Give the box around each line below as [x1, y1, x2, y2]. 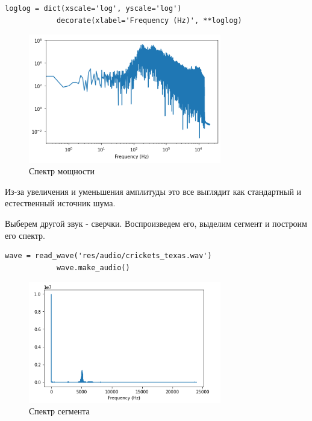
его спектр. [5, 229, 45, 241]
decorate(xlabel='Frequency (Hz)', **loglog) [56, 16, 242, 25]
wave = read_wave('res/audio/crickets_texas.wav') [5, 252, 212, 261]
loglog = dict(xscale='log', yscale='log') [5, 4, 182, 13]
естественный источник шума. [5, 197, 116, 209]
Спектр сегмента [29, 405, 90, 417]
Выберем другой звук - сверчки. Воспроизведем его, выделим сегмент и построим [5, 217, 307, 230]
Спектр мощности [29, 165, 95, 177]
